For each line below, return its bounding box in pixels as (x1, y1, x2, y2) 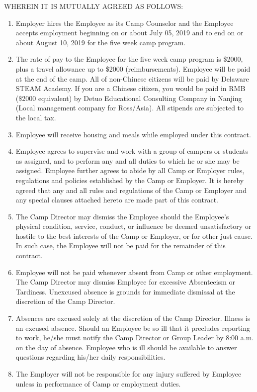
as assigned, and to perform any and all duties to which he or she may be (15, 155, 240, 166)
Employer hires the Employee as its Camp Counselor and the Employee (15, 17, 234, 28)
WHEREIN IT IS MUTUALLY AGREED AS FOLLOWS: (4, 1, 183, 11)
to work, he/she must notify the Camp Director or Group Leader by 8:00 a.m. (15, 332, 254, 343)
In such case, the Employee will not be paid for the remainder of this (15, 240, 226, 251)
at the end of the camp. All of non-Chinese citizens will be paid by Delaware (15, 73, 249, 84)
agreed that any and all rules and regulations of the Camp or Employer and (15, 185, 247, 195)
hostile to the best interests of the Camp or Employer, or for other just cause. (15, 230, 253, 241)
